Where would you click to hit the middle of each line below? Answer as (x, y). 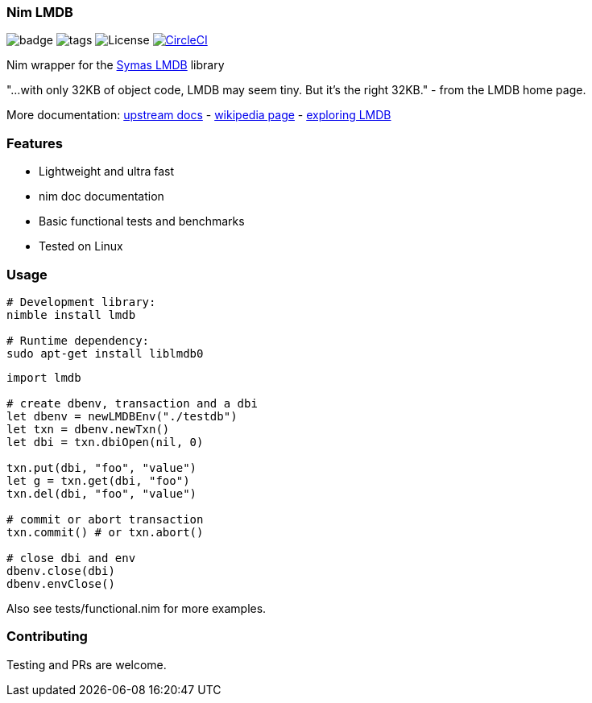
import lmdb (44, 377)
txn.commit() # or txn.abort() (105, 532)
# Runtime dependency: (78, 340)
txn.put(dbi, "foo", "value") (102, 467)
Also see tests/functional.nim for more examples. (137, 608)
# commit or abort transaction (105, 519)
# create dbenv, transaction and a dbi (132, 403)
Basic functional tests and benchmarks (142, 221)
